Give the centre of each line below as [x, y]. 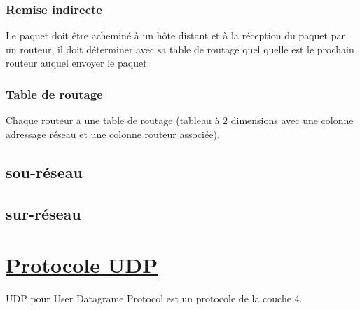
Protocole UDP [82, 265]
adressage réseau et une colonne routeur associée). [113, 134]
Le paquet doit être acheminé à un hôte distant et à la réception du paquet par [175, 35]
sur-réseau [43, 213]
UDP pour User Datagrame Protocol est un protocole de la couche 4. [154, 298]
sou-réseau [44, 171]
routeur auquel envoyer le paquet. [78, 63]
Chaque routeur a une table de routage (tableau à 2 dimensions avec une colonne [180, 120]
